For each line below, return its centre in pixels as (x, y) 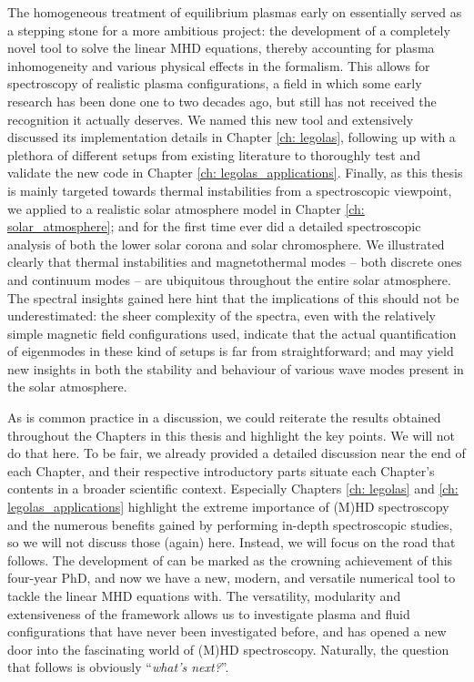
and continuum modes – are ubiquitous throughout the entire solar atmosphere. (229, 279)
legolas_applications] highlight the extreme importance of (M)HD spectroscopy (228, 507)
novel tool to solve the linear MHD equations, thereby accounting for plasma (221, 48)
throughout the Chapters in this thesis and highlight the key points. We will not (232, 435)
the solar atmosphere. (67, 387)
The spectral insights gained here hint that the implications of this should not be (233, 297)
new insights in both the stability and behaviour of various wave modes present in (236, 368)
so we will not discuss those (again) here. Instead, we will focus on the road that (232, 542)
